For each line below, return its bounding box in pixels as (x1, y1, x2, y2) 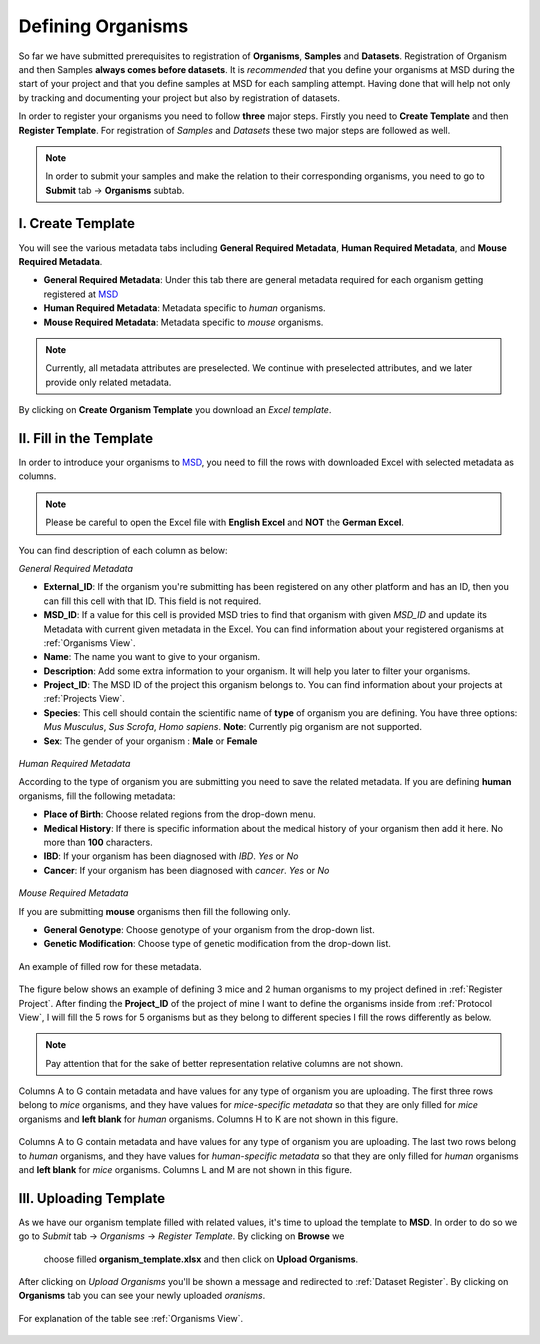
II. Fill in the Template (18, 430, 154, 447)
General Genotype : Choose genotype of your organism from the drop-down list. (43, 923, 375, 935)
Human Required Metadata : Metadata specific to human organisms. (43, 302, 326, 314)
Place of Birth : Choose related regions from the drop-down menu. (43, 808, 316, 820)
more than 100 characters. (43, 836, 154, 848)
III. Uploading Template (18, 1190, 166, 1207)
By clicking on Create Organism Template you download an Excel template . (18, 404, 332, 416)
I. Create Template (18, 215, 135, 232)
